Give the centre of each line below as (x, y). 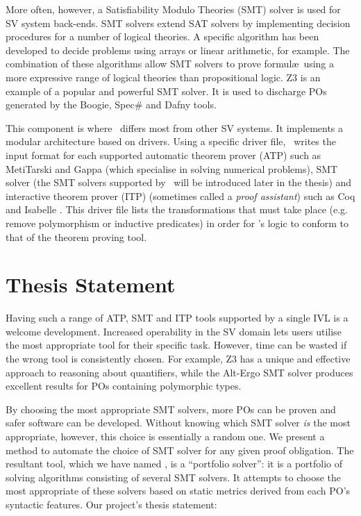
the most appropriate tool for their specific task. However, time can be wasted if (176, 345)
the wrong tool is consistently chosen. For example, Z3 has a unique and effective (178, 358)
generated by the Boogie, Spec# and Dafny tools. (111, 105)
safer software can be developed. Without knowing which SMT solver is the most (178, 423)
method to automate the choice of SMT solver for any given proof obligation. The (180, 450)
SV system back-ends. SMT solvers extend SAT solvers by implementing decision (178, 23)
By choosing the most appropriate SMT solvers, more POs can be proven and (171, 409)
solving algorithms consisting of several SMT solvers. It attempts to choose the (173, 477)
